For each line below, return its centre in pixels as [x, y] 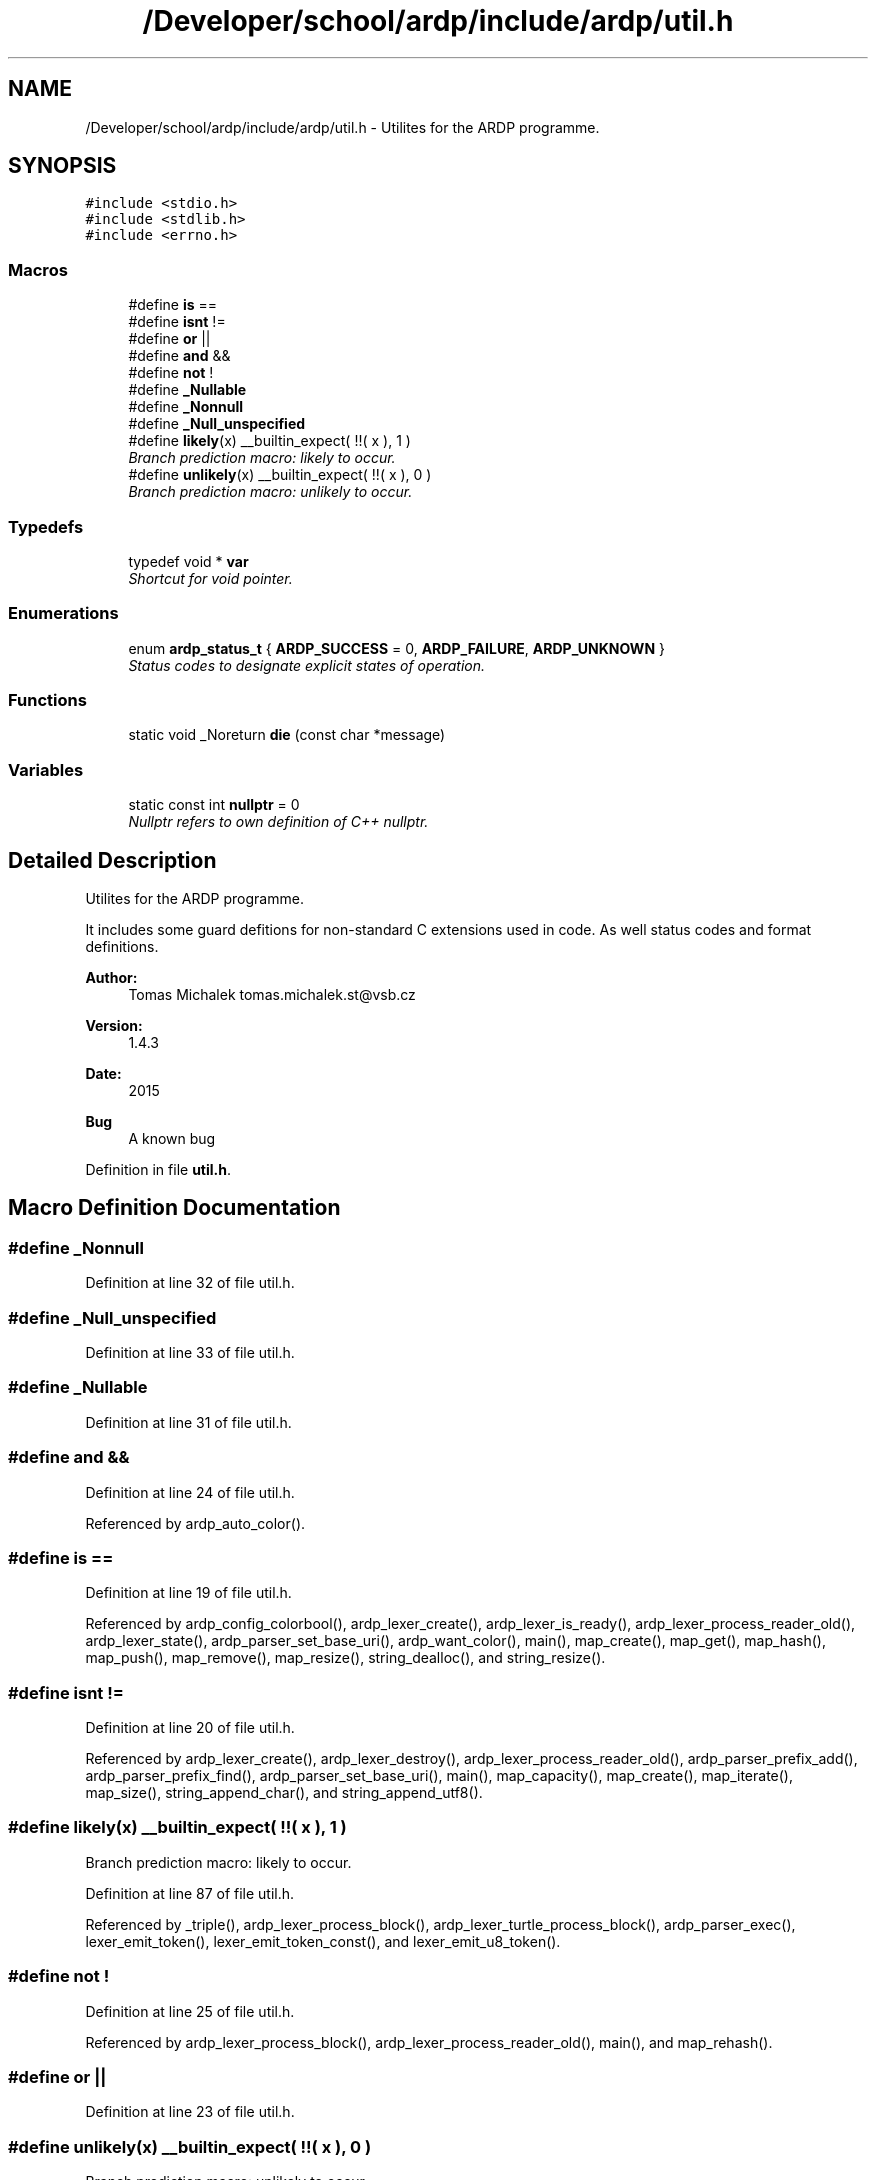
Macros [38, 269]
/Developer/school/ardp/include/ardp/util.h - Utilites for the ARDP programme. [342, 127]
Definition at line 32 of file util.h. [190, 1283]
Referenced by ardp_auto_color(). [195, 1523]
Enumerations [63, 613]
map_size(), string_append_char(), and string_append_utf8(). [284, 1792]
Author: [111, 978]
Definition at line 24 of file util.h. [190, 1492]
